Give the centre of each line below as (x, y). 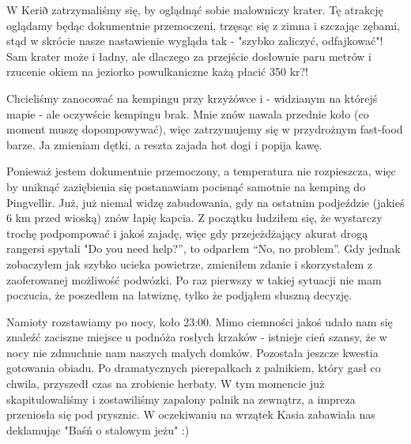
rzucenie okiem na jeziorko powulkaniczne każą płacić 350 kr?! (158, 71)
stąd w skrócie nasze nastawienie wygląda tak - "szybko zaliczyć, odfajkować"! (195, 41)
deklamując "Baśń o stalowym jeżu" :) (98, 429)
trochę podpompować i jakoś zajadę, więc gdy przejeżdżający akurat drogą (187, 233)
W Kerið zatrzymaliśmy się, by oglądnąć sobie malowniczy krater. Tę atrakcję (195, 9)
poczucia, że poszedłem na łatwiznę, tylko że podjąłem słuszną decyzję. (179, 295)
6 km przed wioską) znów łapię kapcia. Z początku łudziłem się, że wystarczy (194, 218)
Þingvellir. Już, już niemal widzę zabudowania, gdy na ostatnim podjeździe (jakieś (205, 202)
